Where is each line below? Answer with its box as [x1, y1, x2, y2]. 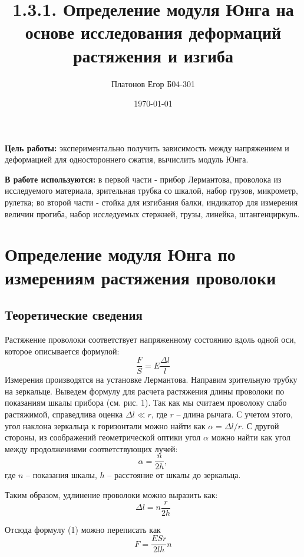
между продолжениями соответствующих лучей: [5, 442, 178, 455]
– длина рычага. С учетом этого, [176, 408, 293, 420]
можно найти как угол [211, 431, 290, 443]
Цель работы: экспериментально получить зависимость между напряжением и [5, 141, 289, 154]
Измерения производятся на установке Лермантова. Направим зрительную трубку [5, 373, 298, 386]
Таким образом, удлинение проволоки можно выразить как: [5, 489, 218, 501]
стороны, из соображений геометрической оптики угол [5, 431, 201, 443]
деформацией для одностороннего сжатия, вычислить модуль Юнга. [5, 153, 249, 165]
